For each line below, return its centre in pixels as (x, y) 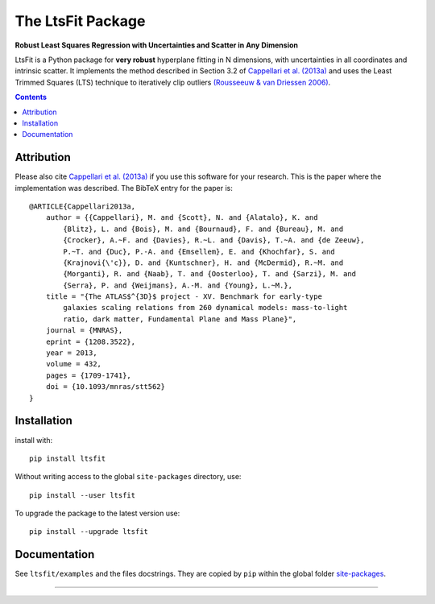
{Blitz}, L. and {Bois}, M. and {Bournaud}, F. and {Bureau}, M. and (203, 229)
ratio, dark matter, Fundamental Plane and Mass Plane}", (180, 319)
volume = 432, (74, 364)
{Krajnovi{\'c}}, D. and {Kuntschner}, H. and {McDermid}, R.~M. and (203, 263)
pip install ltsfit (68, 458)
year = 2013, (71, 353)
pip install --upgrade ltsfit (89, 532)
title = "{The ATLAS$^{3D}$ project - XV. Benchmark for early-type (184, 297)
